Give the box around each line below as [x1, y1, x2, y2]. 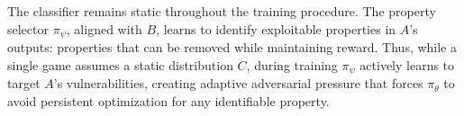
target [7, 74, 41, 93]
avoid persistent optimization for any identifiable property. [7, 91, 330, 110]
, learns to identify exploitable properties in [156, 19, 396, 38]
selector [7, 19, 49, 38]
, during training [246, 55, 338, 74]
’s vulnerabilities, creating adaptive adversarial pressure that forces [53, 74, 423, 93]
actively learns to [359, 55, 455, 74]
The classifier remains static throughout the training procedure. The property [7, 2, 436, 20]
